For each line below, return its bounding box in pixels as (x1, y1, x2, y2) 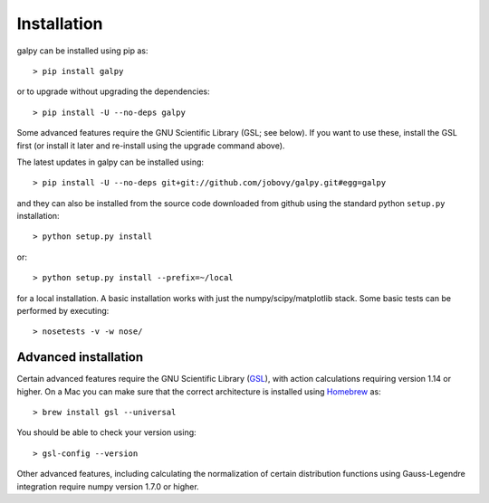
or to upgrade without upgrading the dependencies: (16, 86, 210, 97)
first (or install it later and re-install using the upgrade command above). (16, 140, 285, 151)
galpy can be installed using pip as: (16, 45, 149, 56)
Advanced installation (16, 349, 144, 365)
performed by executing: (16, 306, 110, 317)
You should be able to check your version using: (16, 427, 197, 438)
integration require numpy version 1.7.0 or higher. (16, 480, 199, 492)
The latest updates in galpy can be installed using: (16, 157, 204, 167)
